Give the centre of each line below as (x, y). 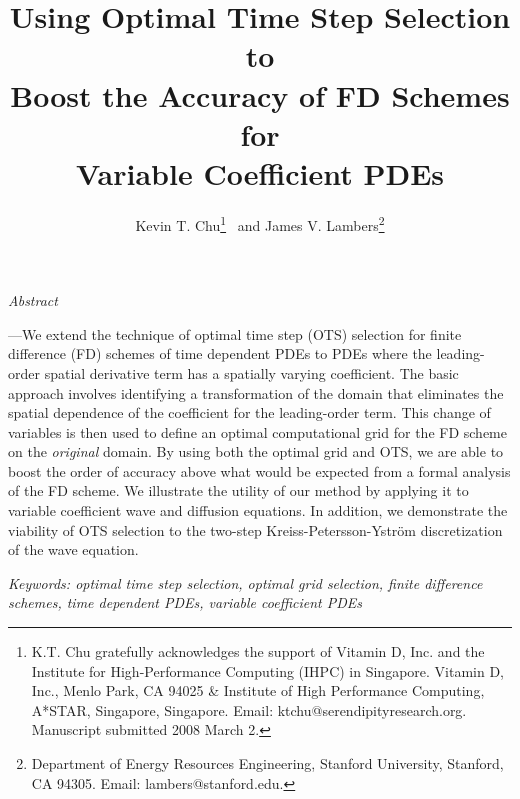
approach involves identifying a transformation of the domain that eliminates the (256, 392)
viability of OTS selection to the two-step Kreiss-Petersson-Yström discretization (255, 529)
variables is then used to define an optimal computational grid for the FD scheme (257, 431)
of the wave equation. (73, 549)
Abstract (33, 300)
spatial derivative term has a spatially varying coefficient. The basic (251, 372)
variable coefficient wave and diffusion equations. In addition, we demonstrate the (258, 510)
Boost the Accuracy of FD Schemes (260, 94)
